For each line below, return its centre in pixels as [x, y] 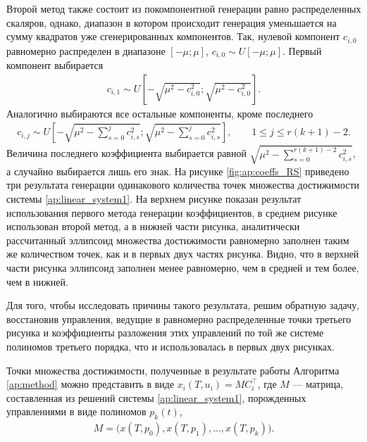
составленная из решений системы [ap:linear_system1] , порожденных [156, 397]
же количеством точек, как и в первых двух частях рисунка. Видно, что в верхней [183, 254]
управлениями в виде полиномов [76, 411]
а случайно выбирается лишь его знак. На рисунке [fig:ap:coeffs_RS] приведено [178, 171]
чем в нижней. [37, 281]
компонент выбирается [55, 65]
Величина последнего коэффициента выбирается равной [126, 153]
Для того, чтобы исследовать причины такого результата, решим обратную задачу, [183, 305]
